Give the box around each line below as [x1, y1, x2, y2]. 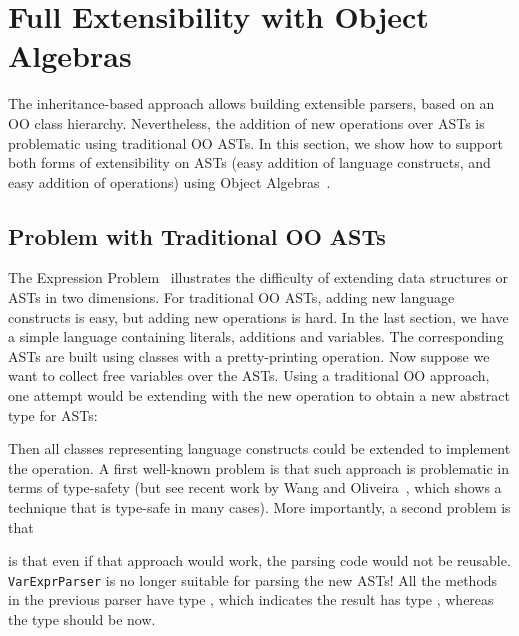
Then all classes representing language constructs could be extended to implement [8, 438, 511, 459]
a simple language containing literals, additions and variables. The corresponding [8, 326, 504, 347]
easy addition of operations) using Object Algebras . [8, 171, 331, 192]
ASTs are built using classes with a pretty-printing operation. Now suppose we [8, 345, 490, 366]
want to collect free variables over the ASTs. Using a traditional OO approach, [8, 365, 490, 386]
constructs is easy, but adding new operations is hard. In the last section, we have [8, 306, 509, 327]
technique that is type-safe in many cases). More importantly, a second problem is [8, 497, 511, 518]
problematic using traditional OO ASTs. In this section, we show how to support [8, 132, 503, 153]
